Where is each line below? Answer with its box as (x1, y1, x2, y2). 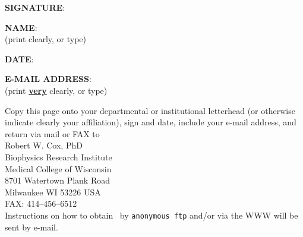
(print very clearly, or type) (5, 84, 108, 96)
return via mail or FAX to (5, 127, 100, 140)
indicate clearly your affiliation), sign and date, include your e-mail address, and (5, 116, 296, 128)
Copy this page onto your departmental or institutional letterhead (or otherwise (5, 104, 295, 116)
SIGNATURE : (5, 1, 65, 13)
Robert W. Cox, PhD (5, 139, 83, 151)
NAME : (5, 21, 37, 33)
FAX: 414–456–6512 (5, 197, 77, 210)
